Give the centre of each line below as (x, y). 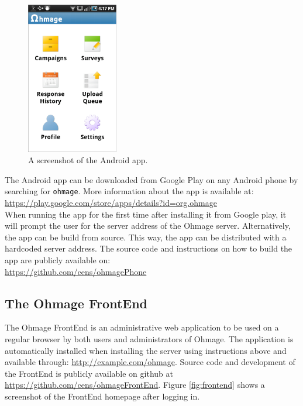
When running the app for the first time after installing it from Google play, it (146, 214)
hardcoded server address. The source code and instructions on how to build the (149, 248)
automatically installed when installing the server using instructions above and (146, 350)
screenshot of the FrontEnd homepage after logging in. (102, 396)
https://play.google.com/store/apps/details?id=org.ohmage (111, 202)
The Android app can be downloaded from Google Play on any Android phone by (151, 179)
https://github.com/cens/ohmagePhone (76, 271)
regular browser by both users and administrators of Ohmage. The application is (149, 338)
